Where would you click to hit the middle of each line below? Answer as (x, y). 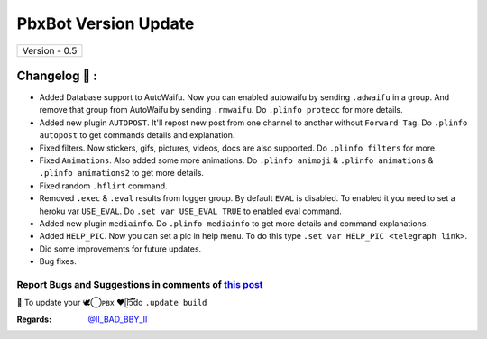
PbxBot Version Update (106, 23)
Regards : (34, 319)
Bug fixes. (58, 261)
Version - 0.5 (50, 50)
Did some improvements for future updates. (120, 249)
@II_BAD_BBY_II (118, 319)
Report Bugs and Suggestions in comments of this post (140, 284)
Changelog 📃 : (57, 75)
